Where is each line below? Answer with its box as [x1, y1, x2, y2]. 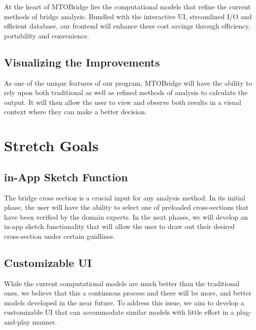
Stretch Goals [4, 135, 99, 156]
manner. [32, 317, 57, 327]
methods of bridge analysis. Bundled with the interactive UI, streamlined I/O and [4, 11, 252, 21]
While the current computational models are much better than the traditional [4, 278, 240, 288]
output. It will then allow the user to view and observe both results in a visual [4, 97, 241, 107]
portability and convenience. [4, 30, 89, 40]
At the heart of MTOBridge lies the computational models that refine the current [4, 1, 251, 11]
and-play [4, 317, 30, 327]
